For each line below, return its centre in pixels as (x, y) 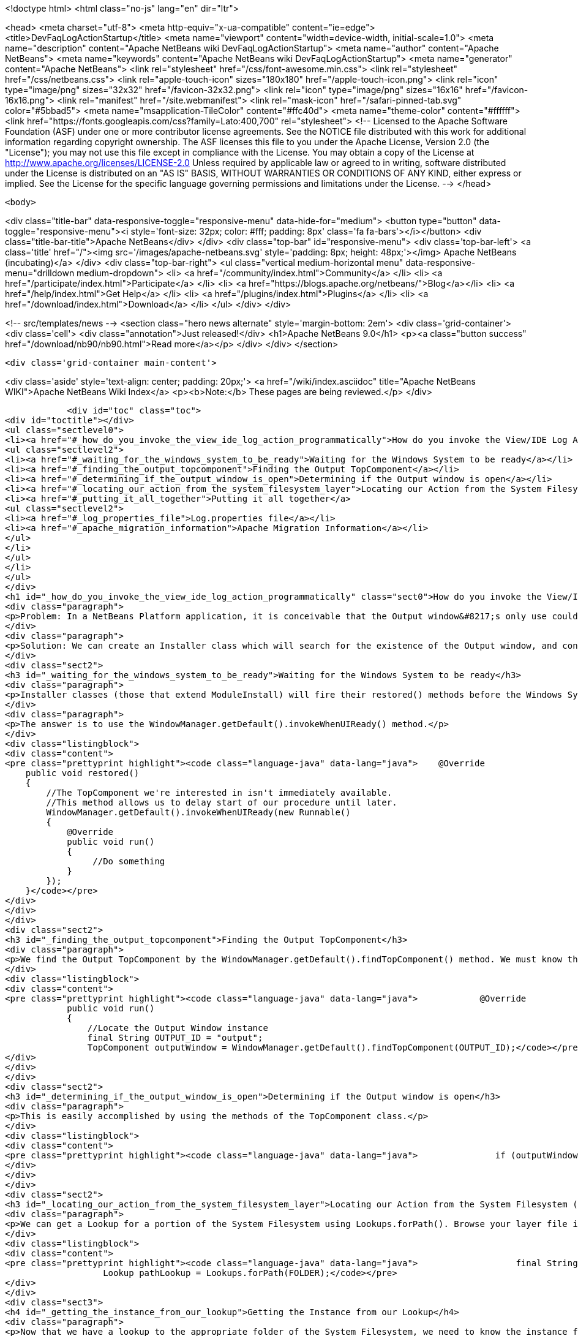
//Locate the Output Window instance (178, 1028)
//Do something (129, 861)
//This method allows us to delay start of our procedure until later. (222, 802)
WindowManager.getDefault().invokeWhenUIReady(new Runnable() (198, 812)
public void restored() (82, 773)
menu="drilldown (40, 273)
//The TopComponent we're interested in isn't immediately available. (219, 793)
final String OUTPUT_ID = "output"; (175, 1038)
